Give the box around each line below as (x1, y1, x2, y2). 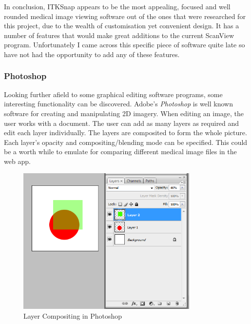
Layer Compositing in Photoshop (23, 310, 122, 321)
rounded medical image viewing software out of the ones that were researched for (4, 11, 246, 21)
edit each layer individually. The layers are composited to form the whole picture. (4, 127, 247, 138)
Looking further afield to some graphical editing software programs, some (4, 89, 223, 99)
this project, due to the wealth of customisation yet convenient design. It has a (4, 20, 239, 31)
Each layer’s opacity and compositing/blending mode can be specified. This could (4, 137, 248, 147)
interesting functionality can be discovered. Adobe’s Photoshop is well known (4, 99, 233, 109)
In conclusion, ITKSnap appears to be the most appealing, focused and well (4, 1, 231, 11)
